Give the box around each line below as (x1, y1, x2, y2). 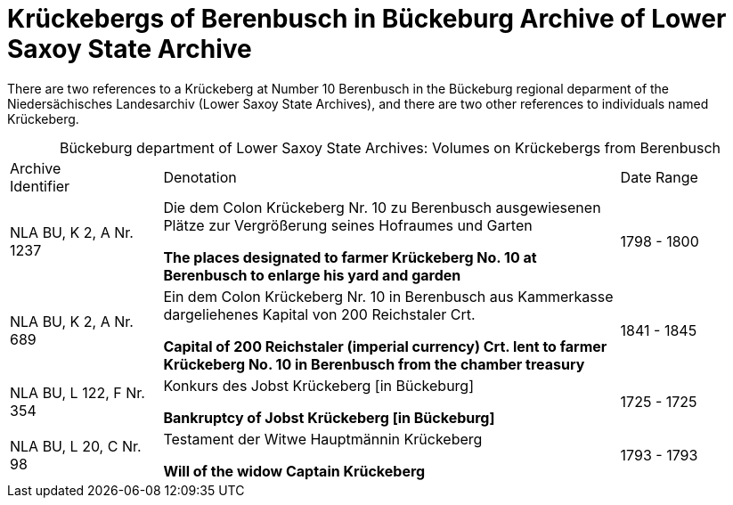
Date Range (620, 167, 698, 186)
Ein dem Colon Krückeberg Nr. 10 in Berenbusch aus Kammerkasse (163, 287, 614, 305)
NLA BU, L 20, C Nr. (10, 436, 142, 455)
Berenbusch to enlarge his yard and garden (163, 265, 461, 284)
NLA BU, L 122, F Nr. (10, 383, 145, 402)
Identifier (10, 176, 70, 195)
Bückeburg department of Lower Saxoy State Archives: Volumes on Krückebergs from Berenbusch (59, 138, 721, 157)
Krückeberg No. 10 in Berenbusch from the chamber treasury (163, 354, 585, 373)
